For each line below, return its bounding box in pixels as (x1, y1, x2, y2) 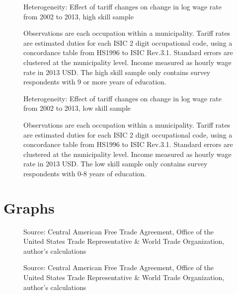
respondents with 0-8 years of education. (23, 168, 147, 178)
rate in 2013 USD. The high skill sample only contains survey (23, 67, 211, 77)
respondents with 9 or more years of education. (23, 76, 166, 87)
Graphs (3, 197, 55, 218)
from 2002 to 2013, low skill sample (23, 103, 131, 113)
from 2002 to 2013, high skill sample (23, 11, 134, 21)
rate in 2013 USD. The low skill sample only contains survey (23, 158, 208, 169)
